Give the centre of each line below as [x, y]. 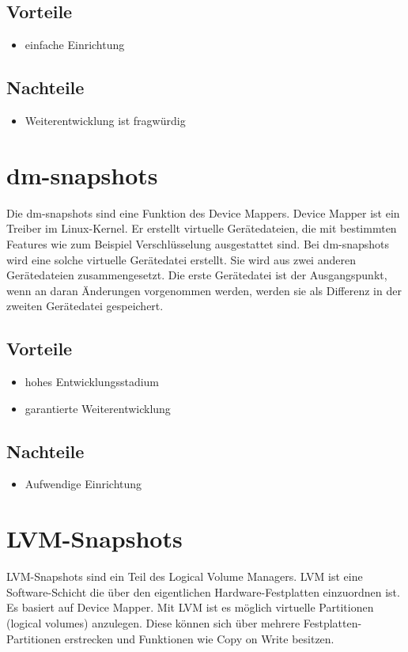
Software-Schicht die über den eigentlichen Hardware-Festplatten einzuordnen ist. [203, 591]
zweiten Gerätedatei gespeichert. [85, 306]
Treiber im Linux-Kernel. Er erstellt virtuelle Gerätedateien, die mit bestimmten [202, 228]
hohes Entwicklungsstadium [92, 382]
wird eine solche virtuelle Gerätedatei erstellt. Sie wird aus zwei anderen [181, 259]
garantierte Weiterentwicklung [98, 408]
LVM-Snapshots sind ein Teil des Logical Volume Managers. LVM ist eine [185, 576]
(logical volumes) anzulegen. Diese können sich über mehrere [153, 622]
